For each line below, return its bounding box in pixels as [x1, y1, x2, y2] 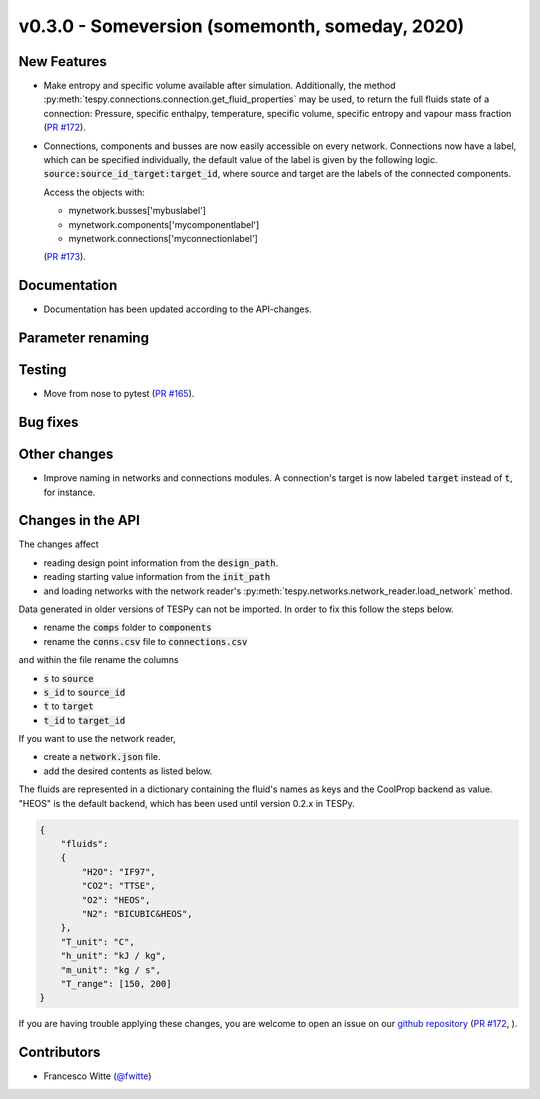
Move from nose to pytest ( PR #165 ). [43, 388, 195, 400]
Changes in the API [18, 512, 140, 529]
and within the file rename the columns [18, 654, 179, 666]
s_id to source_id [43, 686, 126, 698]
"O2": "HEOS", [81, 894, 151, 905]
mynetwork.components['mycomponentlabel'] [68, 218, 260, 230]
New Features [18, 53, 107, 70]
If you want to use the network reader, [18, 733, 176, 745]
